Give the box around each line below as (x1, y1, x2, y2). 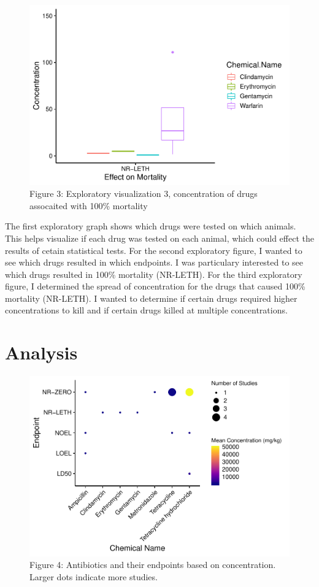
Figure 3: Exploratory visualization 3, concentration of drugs (29, 187, 258, 200)
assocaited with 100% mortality (29, 199, 148, 212)
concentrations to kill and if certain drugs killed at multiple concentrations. (5, 304, 288, 317)
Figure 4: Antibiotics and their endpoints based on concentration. (29, 558, 276, 571)
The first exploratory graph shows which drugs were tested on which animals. (5, 220, 296, 232)
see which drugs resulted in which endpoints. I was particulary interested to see (5, 256, 304, 269)
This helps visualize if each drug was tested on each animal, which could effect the (5, 231, 314, 244)
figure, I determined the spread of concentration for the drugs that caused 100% (5, 280, 306, 293)
